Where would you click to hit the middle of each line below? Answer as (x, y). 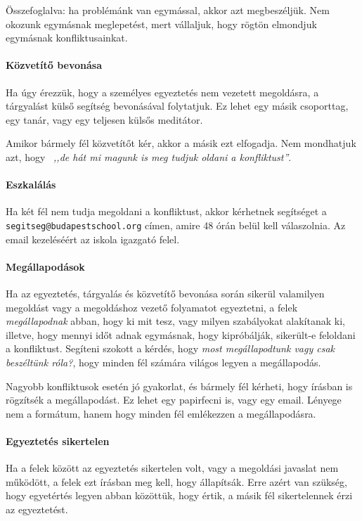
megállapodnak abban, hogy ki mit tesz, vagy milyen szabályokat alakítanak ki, (175, 321)
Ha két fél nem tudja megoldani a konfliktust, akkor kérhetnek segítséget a (166, 211)
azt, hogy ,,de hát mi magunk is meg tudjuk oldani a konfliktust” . (149, 156)
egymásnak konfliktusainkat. (67, 38)
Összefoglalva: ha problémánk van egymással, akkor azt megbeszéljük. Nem (168, 10)
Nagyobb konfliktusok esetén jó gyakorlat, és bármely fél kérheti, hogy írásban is (179, 386)
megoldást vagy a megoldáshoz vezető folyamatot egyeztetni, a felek (152, 307)
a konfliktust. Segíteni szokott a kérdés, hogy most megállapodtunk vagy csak (170, 348)
